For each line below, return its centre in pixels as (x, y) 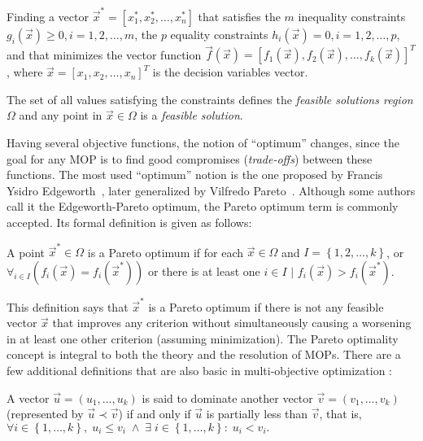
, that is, (340, 414)
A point (26, 252)
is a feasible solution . (192, 115)
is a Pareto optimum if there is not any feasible (266, 306)
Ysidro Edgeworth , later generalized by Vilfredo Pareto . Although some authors (211, 190)
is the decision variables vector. (230, 72)
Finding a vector (48, 16)
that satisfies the (239, 16)
